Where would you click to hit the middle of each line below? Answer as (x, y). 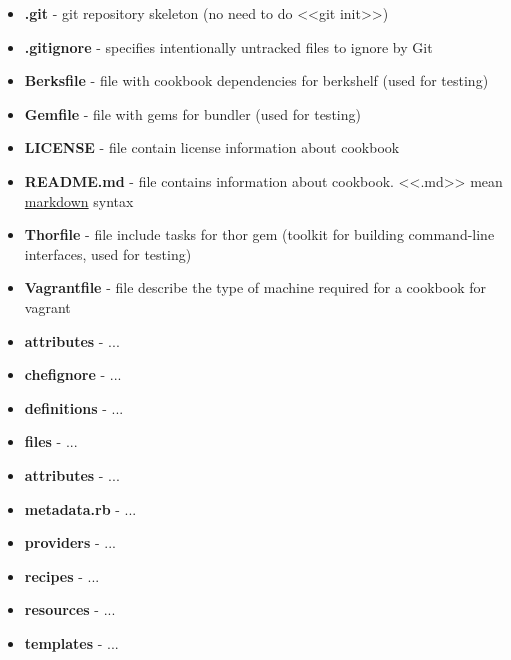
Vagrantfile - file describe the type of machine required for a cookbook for (255, 287)
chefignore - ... (73, 374)
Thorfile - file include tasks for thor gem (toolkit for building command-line (259, 234)
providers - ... (70, 542)
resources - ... (70, 609)
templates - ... (71, 642)
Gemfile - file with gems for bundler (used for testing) (192, 113)
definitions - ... (74, 407)
